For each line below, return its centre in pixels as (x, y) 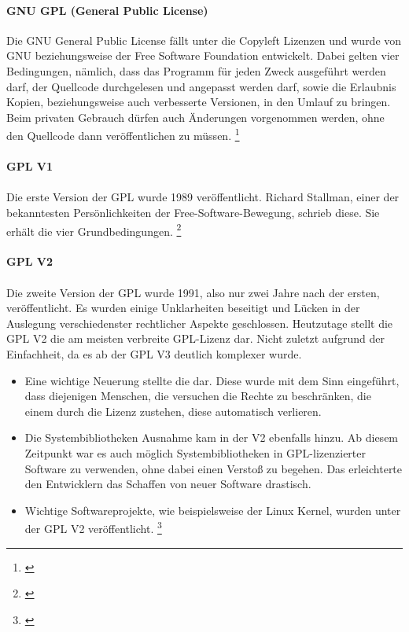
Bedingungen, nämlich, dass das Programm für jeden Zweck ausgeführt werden (196, 70)
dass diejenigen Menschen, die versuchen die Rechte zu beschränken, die (198, 396)
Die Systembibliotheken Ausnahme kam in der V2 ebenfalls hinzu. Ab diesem (212, 437)
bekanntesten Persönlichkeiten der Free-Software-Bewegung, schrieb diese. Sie (193, 212)
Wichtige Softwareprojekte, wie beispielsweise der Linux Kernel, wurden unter (213, 510)
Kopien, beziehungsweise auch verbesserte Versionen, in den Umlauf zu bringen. (199, 102)
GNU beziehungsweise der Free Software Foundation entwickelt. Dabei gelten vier (203, 55)
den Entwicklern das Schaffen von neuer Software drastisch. (168, 484)
